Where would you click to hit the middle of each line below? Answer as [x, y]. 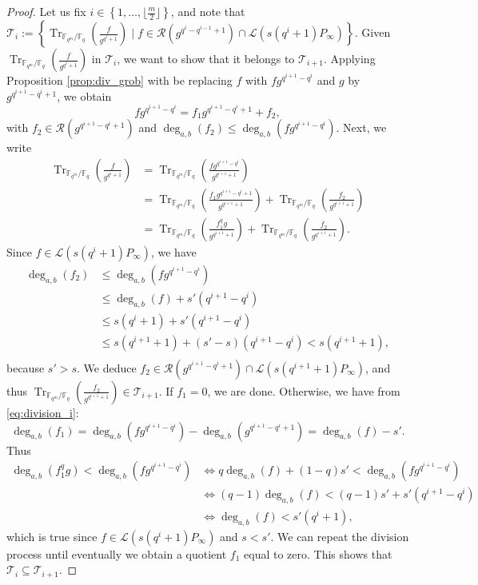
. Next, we [361, 127]
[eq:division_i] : [43, 412]
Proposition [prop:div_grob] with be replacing [119, 80]
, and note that [208, 11]
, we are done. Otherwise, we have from [304, 390]
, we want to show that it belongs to [206, 58]
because [26, 367]
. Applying [350, 58]
